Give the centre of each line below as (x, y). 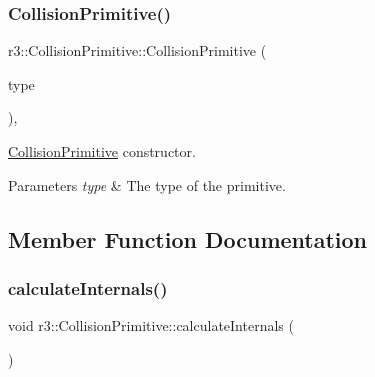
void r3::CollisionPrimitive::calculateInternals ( (151, 325)
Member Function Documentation (188, 238)
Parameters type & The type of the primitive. (147, 184)
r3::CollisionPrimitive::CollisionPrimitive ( (137, 50)
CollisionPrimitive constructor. (102, 151)
